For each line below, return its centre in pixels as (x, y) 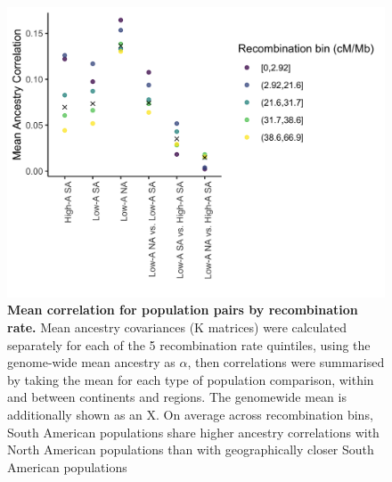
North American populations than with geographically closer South (191, 449)
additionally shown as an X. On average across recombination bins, (190, 415)
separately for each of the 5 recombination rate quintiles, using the (189, 344)
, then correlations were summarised (286, 362)
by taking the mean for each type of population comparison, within (191, 379)
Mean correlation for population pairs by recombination (183, 310)
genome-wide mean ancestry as (91, 362)
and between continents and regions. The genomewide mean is (177, 397)
